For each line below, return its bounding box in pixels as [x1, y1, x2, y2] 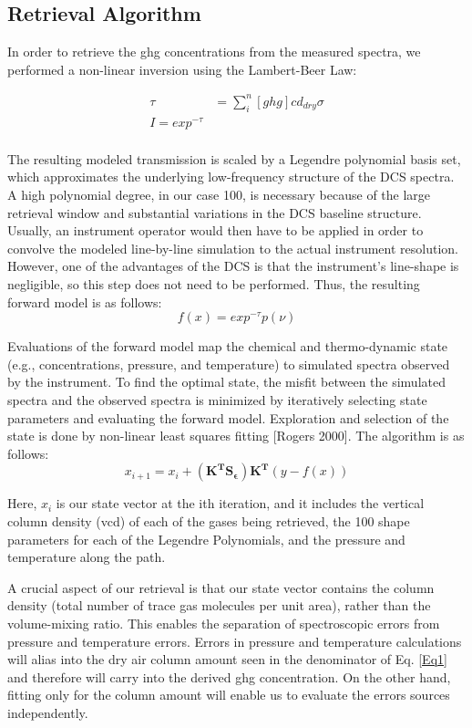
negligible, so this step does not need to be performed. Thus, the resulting [7, 275, 420, 294]
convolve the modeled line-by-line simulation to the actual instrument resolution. [7, 238, 458, 257]
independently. [7, 702, 88, 722]
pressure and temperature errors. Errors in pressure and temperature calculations [7, 631, 462, 650]
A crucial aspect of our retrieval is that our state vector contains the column [7, 577, 435, 597]
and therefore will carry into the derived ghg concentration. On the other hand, [7, 667, 451, 686]
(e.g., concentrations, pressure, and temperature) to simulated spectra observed [7, 354, 450, 373]
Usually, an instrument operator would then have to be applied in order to [7, 221, 424, 240]
